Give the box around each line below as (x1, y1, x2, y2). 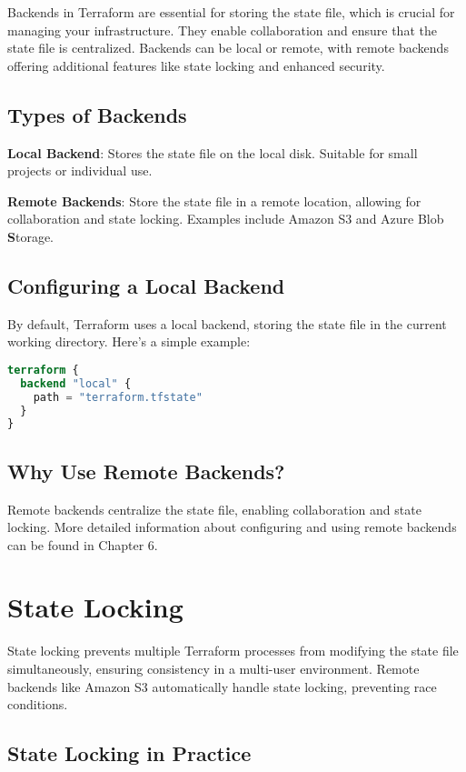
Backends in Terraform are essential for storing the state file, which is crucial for (7, 3, 455, 21)
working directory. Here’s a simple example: (7, 332, 251, 351)
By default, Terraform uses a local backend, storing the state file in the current (7, 314, 447, 333)
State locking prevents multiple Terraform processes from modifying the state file (7, 641, 459, 660)
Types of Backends (7, 100, 187, 128)
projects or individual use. (7, 161, 153, 180)
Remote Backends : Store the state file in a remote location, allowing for (7, 191, 421, 210)
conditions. (7, 695, 68, 714)
